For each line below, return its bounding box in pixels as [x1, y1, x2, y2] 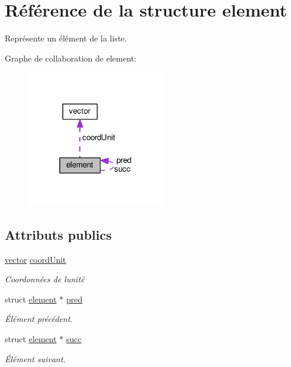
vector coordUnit [5, 253, 66, 265]
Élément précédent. [5, 313, 73, 325]
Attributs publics [5, 225, 112, 243]
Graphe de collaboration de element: [5, 51, 137, 64]
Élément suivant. [5, 352, 66, 365]
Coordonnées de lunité [5, 273, 85, 285]
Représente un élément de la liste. [5, 32, 127, 44]
